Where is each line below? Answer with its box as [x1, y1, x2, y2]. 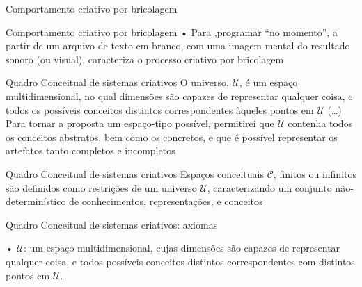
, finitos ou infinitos [273, 166, 357, 181]
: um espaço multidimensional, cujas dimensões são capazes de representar [23, 240, 340, 255]
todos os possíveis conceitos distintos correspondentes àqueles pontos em [6, 102, 314, 117]
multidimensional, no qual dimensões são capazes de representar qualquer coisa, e [6, 88, 353, 103]
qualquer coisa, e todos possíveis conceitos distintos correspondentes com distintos [6, 254, 355, 268]
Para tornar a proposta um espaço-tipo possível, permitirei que [6, 116, 274, 131]
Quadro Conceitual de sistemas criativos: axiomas [6, 217, 218, 231]
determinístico [6, 194, 66, 208]
